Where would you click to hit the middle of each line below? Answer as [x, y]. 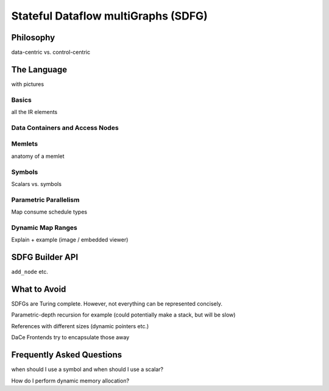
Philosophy [33, 38]
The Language [39, 69]
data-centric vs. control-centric [51, 52]
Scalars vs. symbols [37, 184]
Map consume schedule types [49, 212]
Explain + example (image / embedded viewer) [70, 240]
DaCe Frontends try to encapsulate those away [70, 337]
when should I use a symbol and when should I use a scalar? [87, 370]
